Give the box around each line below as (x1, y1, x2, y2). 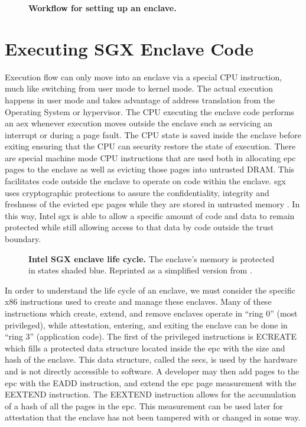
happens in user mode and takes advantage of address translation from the (5, 93, 275, 106)
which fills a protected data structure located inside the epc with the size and (5, 341, 285, 354)
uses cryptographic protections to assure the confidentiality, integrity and (5, 186, 269, 198)
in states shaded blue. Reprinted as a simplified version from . (28, 264, 252, 276)
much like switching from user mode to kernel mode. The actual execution (5, 82, 274, 94)
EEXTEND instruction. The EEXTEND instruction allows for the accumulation (5, 388, 297, 400)
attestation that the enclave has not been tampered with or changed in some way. (5, 411, 301, 423)
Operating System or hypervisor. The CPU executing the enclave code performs (5, 105, 294, 118)
